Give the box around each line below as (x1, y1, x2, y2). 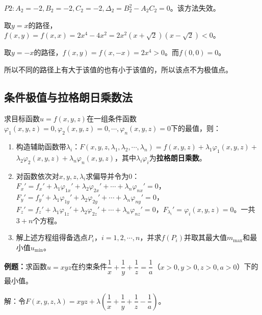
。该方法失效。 (170, 3, 220, 13)
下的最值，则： (171, 123, 221, 134)
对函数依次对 (16, 170, 59, 181)
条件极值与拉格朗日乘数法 (4, 89, 133, 104)
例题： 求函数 (4, 261, 47, 272)
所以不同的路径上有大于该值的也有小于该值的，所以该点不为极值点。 (4, 64, 232, 74)
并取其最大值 (184, 232, 227, 243)
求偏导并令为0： (86, 170, 140, 181)
